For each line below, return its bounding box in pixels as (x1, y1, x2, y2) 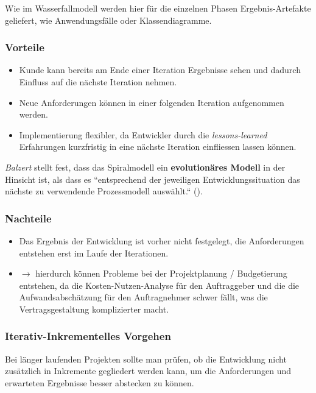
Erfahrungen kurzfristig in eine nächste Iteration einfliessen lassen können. (19, 140, 297, 153)
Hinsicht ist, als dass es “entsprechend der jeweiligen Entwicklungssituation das (5, 172, 300, 185)
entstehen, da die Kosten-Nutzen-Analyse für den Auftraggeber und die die (19, 278, 300, 291)
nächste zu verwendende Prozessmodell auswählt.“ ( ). (5, 185, 203, 197)
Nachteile (5, 210, 52, 225)
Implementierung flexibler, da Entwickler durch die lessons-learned (19, 128, 267, 141)
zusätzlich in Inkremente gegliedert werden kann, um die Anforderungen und (5, 364, 292, 377)
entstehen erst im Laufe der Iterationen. (19, 246, 169, 259)
